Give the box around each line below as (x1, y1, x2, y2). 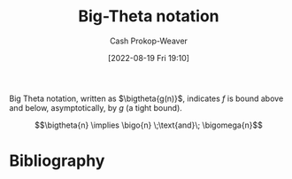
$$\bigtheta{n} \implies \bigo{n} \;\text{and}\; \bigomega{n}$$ (35, 120, 263, 130)
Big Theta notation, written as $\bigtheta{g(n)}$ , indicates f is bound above (9, 93, 284, 104)
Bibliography (9, 151, 105, 171)
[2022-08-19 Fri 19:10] (107, 52, 190, 63)
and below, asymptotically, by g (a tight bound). (9, 102, 183, 113)
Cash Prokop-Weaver (109, 35, 188, 46)
